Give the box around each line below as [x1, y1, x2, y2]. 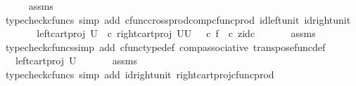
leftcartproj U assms [15, 53, 137, 68]
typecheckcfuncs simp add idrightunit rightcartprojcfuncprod [5, 66, 274, 81]
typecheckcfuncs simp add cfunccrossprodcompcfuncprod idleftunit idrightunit [5, 12, 351, 27]
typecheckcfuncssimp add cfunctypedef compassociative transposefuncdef [5, 39, 326, 54]
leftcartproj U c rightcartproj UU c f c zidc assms [37, 26, 316, 41]
